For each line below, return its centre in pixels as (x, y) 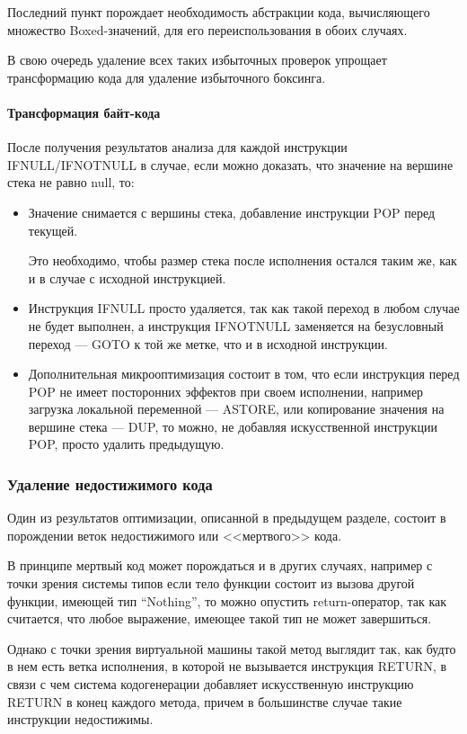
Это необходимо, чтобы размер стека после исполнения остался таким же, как (242, 260)
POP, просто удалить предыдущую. (126, 444)
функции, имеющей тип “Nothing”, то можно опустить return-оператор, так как (227, 600)
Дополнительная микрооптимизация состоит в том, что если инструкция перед (244, 374)
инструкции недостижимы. (80, 719)
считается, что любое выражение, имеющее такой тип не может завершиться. (220, 618)
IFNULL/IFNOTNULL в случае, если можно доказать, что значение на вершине (230, 164)
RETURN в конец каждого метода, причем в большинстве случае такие (205, 701)
